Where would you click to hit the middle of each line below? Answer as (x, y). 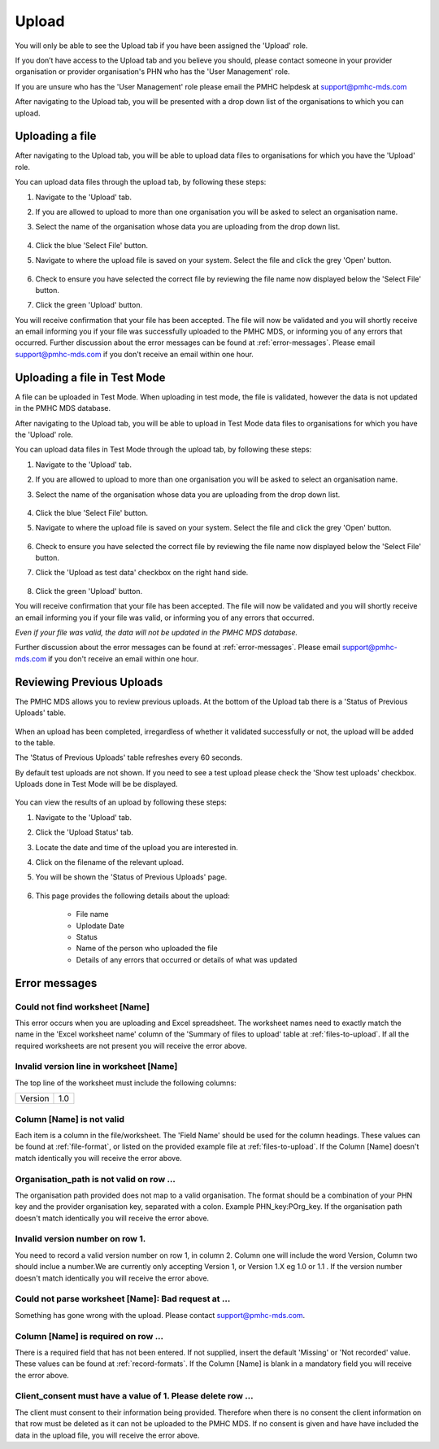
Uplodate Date (100, 925)
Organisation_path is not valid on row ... (96, 1179)
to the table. (35, 742)
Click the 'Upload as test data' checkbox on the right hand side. (142, 573)
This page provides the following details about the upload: (133, 896)
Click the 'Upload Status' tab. (85, 832)
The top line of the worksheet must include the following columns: (126, 1083)
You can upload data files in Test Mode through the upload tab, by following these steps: (163, 450)
